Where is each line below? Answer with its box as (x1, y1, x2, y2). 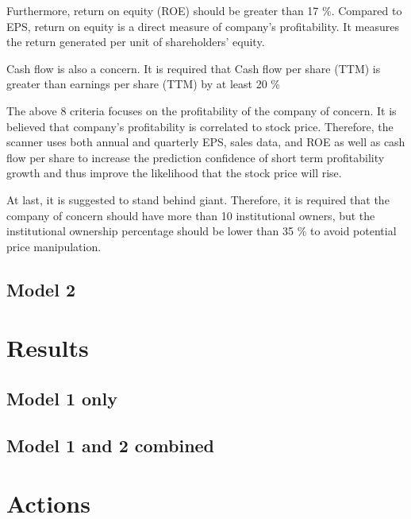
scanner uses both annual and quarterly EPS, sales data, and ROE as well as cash (6, 134, 405, 150)
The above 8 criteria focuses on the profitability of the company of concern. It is (6, 102, 397, 118)
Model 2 (6, 277, 75, 301)
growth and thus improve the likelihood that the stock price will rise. (6, 165, 342, 181)
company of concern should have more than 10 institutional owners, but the (6, 207, 375, 223)
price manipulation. (6, 238, 102, 254)
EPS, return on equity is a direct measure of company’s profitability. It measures (6, 17, 399, 34)
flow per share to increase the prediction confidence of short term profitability (6, 149, 385, 165)
